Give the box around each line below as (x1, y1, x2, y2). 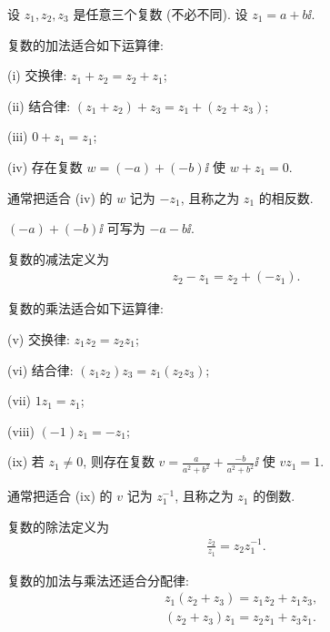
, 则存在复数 (83, 452, 155, 471)
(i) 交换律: (7, 66, 67, 85)
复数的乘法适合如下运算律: (7, 299, 164, 318)
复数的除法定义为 (7, 516, 109, 535)
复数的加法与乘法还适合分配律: (7, 570, 189, 589)
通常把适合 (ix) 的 (7, 486, 113, 505)
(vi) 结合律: (7, 360, 74, 379)
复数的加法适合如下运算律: (7, 35, 164, 54)
